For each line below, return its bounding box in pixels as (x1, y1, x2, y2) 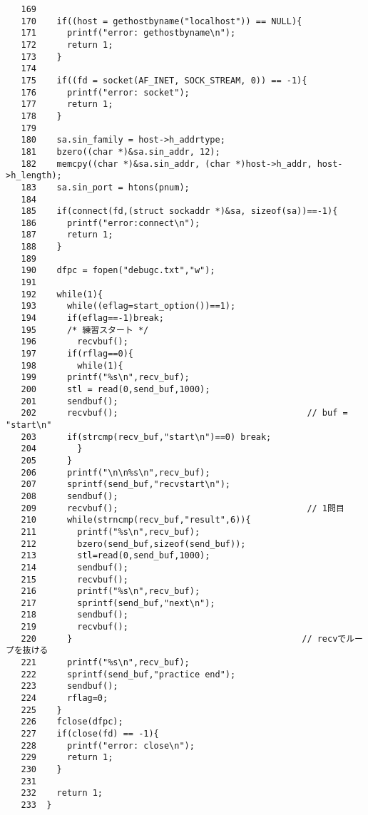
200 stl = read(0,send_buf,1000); (21, 384, 210, 394)
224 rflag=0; (21, 693, 108, 704)
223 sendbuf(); (21, 681, 118, 692)
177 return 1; (21, 99, 113, 110)
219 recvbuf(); (21, 622, 128, 632)
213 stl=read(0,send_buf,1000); (21, 550, 210, 561)
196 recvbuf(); (21, 337, 128, 347)
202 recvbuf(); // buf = (21, 408, 348, 419)
